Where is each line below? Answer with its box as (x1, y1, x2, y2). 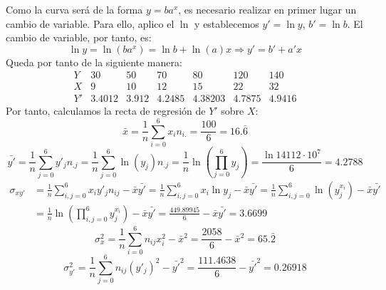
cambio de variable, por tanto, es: (6, 30, 152, 45)
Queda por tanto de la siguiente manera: (6, 54, 182, 69)
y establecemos (194, 16, 259, 31)
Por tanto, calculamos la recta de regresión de (6, 103, 206, 118)
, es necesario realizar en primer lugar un (178, 2, 357, 16)
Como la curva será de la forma (6, 2, 143, 16)
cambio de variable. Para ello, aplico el (6, 16, 174, 31)
